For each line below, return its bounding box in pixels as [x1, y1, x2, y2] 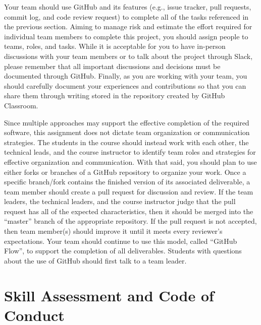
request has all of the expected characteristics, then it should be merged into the [4, 206, 253, 216]
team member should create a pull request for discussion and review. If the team [4, 186, 253, 197]
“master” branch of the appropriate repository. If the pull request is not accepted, [4, 216, 257, 226]
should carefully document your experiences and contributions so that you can [4, 80, 246, 91]
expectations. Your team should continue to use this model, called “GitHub [4, 235, 237, 246]
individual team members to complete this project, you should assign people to [4, 31, 248, 41]
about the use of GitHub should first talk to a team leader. [4, 255, 187, 266]
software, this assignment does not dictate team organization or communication [4, 127, 250, 138]
